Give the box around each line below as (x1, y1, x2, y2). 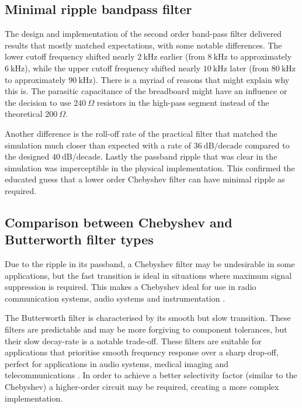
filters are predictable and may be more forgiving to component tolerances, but (5, 323, 287, 336)
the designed (5, 150, 50, 162)
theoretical (5, 108, 43, 120)
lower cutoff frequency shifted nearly (5, 50, 135, 63)
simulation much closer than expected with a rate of (5, 139, 192, 151)
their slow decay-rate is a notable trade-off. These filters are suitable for (5, 334, 262, 347)
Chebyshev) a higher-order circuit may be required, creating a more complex (5, 381, 279, 393)
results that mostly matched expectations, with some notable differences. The (5, 39, 282, 51)
